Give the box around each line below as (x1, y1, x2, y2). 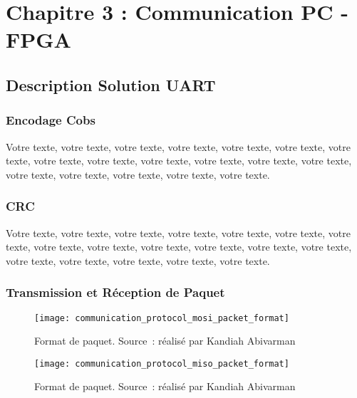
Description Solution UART (6, 73, 216, 95)
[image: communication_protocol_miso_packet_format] (34, 358, 289, 369)
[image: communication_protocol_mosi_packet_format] (34, 313, 289, 323)
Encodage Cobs (6, 111, 95, 129)
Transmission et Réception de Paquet (6, 283, 225, 301)
